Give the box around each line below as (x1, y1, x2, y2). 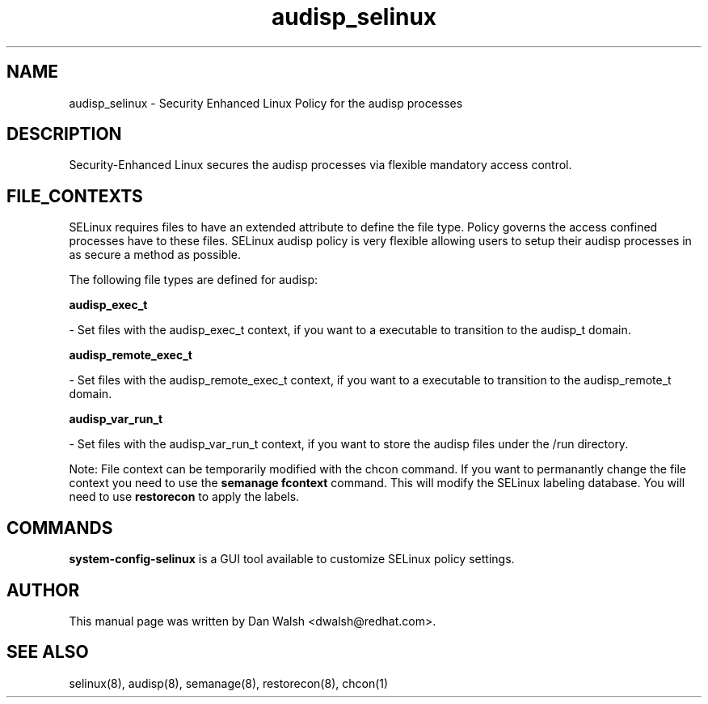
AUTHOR (6, 579, 80, 600)
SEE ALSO (6, 642, 89, 663)
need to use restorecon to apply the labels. (69, 490, 300, 504)
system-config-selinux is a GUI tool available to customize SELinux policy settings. (69, 552, 515, 566)
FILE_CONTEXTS (6, 185, 143, 206)
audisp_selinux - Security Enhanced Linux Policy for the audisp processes (69, 95, 463, 110)
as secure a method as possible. (69, 248, 242, 262)
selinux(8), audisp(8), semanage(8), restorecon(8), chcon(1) (69, 676, 389, 690)
